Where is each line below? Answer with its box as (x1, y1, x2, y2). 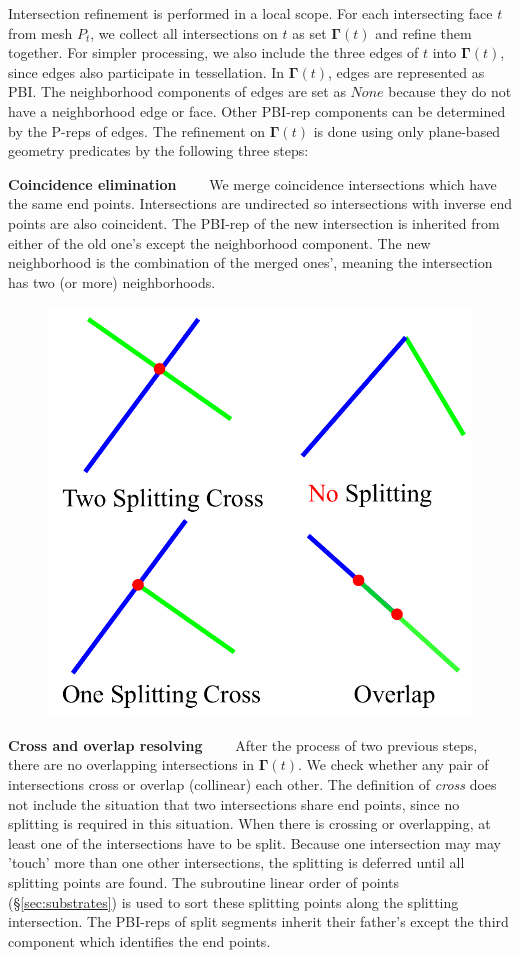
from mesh (8, 22, 73, 43)
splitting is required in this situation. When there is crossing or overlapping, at (8, 813, 491, 834)
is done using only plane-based (313, 120, 501, 141)
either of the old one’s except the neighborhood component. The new (8, 232, 431, 253)
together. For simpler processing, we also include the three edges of (8, 42, 419, 63)
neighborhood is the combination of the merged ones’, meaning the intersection (8, 252, 493, 273)
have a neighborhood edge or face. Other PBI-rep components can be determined (8, 100, 506, 121)
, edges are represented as (328, 61, 485, 82)
